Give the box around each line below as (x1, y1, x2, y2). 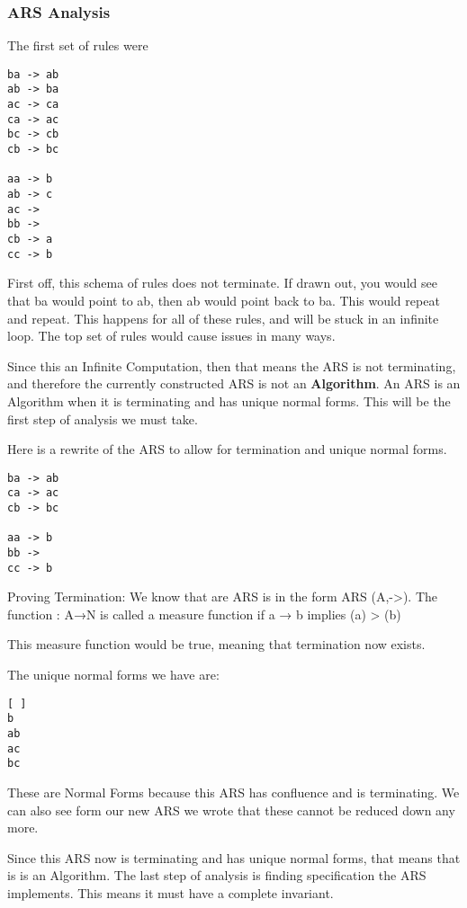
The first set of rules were (7, 36, 148, 55)
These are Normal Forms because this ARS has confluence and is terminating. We (7, 782, 460, 801)
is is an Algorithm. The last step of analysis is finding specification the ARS (7, 866, 427, 885)
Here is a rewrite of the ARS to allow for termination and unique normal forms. (7, 440, 447, 458)
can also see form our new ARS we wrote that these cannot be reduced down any (7, 800, 455, 819)
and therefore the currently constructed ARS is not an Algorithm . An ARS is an (7, 374, 461, 393)
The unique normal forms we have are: (7, 665, 220, 684)
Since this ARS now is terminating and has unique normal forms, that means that (7, 848, 461, 867)
